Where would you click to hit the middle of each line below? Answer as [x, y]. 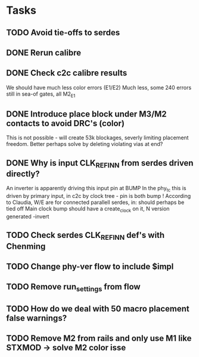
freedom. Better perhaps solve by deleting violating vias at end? [85, 144]
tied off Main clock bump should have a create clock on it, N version [88, 209]
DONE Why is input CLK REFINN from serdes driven [100, 164]
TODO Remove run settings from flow [74, 288]
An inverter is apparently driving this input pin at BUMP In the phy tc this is [96, 189]
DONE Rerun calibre [44, 52]
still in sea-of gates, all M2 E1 [41, 94]
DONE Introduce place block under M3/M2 [86, 114]
